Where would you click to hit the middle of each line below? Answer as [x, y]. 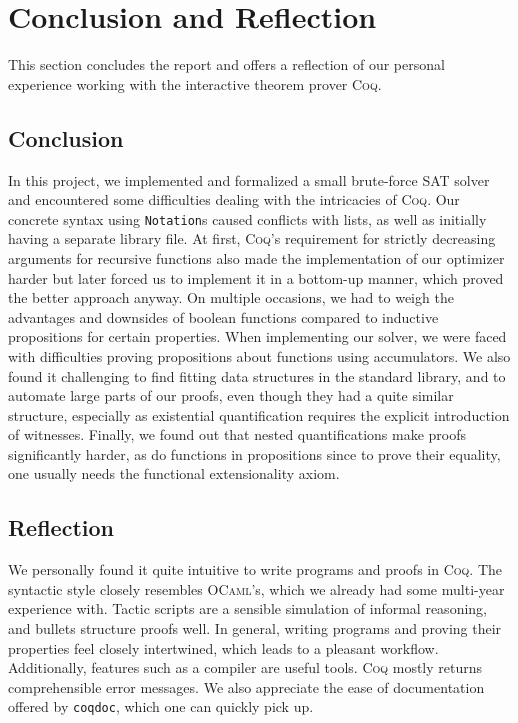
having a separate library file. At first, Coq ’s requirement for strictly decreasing [252, 238]
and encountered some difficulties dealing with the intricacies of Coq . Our [234, 199]
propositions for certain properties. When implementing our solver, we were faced [257, 336]
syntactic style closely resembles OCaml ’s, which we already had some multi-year [256, 588]
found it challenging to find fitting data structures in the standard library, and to [257, 375]
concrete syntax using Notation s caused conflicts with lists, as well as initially [247, 218]
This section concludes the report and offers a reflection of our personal [226, 64]
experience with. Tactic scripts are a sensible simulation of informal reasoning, [247, 608]
